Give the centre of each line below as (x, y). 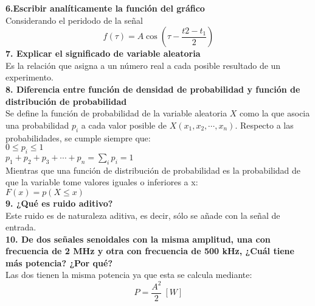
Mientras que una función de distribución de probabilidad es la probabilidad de (153, 170)
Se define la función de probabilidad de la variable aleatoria (116, 113)
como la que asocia (275, 113)
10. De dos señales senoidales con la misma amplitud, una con (138, 239)
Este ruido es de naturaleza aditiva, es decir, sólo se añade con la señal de (143, 215)
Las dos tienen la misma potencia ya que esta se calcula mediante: (129, 275)
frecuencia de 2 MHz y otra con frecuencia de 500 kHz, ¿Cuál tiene (150, 251)
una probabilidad (37, 125)
